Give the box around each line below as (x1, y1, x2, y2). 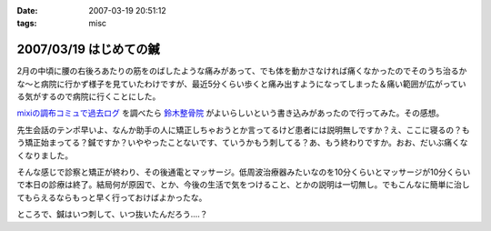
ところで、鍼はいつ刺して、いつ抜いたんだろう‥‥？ (16, 209, 208, 220)
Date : (16, 5, 38, 15)
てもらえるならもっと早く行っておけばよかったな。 (16, 192, 207, 203)
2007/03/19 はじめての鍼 (16, 42, 161, 57)
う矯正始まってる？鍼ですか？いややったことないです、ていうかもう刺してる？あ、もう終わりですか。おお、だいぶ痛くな (16, 137, 468, 148)
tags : (16, 18, 37, 29)
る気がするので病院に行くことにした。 (16, 91, 161, 102)
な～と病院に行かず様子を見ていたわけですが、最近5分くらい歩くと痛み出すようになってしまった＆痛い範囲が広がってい (16, 78, 467, 89)
